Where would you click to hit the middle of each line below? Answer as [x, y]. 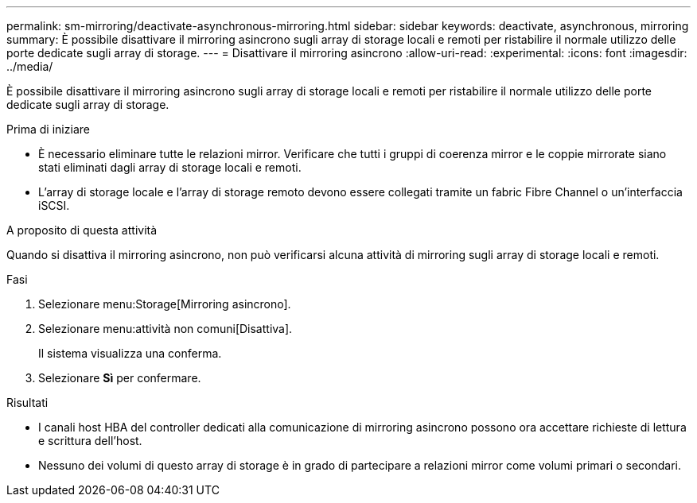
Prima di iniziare [48, 129]
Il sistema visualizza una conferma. [130, 353]
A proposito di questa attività [82, 230]
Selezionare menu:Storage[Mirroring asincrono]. [165, 304]
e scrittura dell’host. [90, 441]
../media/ [30, 66]
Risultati [27, 402]
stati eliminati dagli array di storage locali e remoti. [170, 167]
